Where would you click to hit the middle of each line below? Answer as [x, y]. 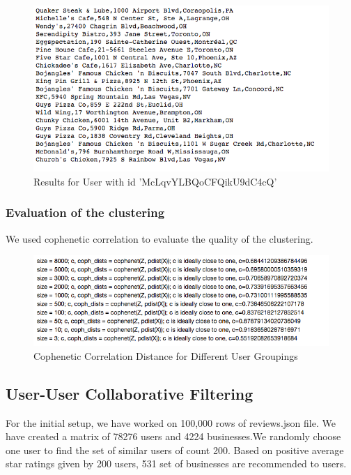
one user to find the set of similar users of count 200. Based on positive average [175, 450]
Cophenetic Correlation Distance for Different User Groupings [166, 355]
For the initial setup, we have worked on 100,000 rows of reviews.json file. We [171, 422]
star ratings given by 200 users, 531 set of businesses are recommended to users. [176, 463]
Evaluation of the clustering [85, 212]
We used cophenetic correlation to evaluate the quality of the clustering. [159, 238]
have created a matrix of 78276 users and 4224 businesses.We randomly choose [173, 436]
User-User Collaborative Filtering [130, 393]
